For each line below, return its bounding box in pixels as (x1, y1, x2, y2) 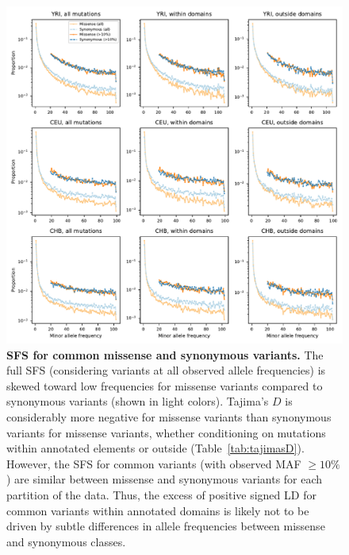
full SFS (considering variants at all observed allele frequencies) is (6, 362, 326, 378)
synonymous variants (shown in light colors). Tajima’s (6, 393, 269, 409)
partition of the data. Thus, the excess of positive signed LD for (6, 486, 316, 503)
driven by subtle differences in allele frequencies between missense (6, 518, 325, 534)
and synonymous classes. (6, 533, 126, 549)
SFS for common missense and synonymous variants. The (6, 346, 324, 363)
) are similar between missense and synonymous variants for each (6, 471, 323, 487)
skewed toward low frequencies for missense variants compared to (6, 377, 323, 394)
